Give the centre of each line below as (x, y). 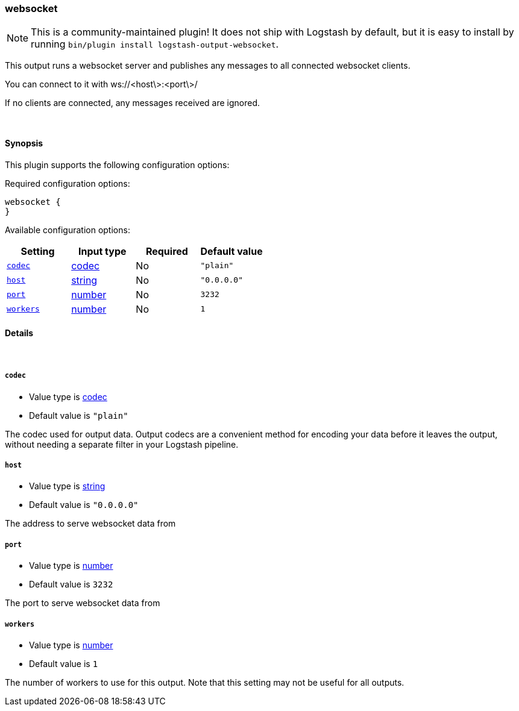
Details (19, 333)
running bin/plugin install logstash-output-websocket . (155, 44)
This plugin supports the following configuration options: (117, 164)
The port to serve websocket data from (83, 603)
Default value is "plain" (79, 415)
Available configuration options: (68, 230)
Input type (102, 251)
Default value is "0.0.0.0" (84, 505)
